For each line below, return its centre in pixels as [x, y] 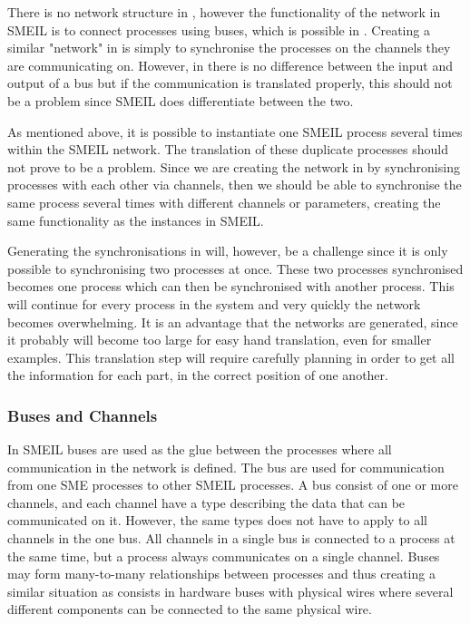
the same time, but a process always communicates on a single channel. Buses [224, 556]
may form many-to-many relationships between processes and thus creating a [221, 574]
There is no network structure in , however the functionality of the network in [224, 12]
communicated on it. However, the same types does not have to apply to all [217, 520]
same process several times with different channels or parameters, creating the [224, 202]
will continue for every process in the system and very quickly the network [214, 303]
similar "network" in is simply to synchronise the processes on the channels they [229, 48]
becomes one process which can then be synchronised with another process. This [231, 286]
